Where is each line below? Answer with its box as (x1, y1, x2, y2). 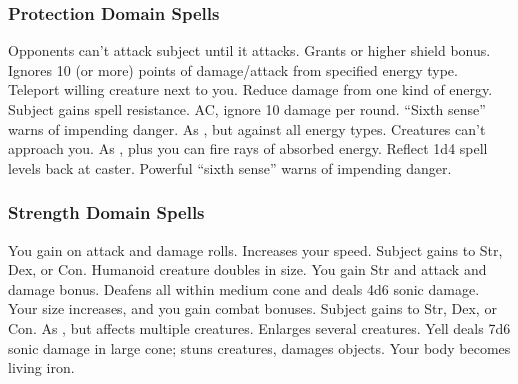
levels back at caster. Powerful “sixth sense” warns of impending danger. (8, 157, 452, 178)
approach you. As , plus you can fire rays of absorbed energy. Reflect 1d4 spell (8, 138, 488, 159)
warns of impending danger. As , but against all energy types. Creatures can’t (8, 118, 486, 139)
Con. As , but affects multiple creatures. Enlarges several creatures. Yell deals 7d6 (8, 317, 511, 338)
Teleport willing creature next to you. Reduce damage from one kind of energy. (8, 79, 493, 100)
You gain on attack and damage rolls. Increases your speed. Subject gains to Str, (8, 239, 503, 260)
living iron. (8, 357, 75, 378)
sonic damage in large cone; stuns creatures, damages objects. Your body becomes (8, 337, 511, 358)
